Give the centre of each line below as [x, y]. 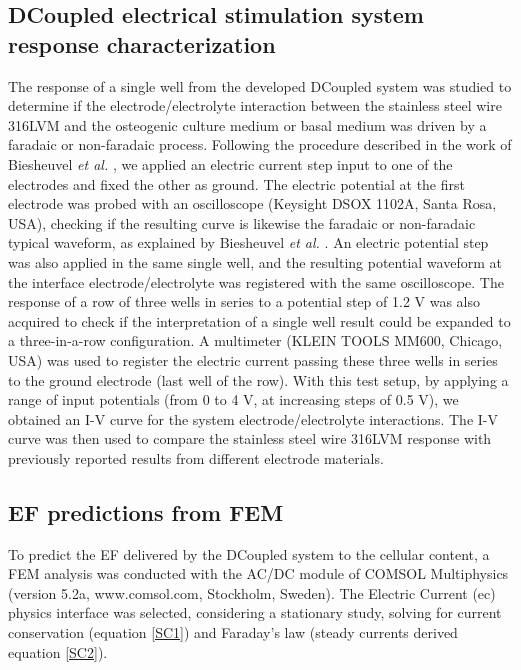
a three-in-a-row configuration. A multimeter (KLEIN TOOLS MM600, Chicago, [255, 340]
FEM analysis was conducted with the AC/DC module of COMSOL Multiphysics [258, 573]
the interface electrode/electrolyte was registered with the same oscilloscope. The [256, 281]
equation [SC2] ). [58, 651]
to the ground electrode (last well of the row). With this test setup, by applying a [258, 379]
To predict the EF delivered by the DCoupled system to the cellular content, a [249, 553]
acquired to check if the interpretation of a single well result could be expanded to [259, 320]
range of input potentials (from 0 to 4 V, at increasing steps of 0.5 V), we [233, 399]
